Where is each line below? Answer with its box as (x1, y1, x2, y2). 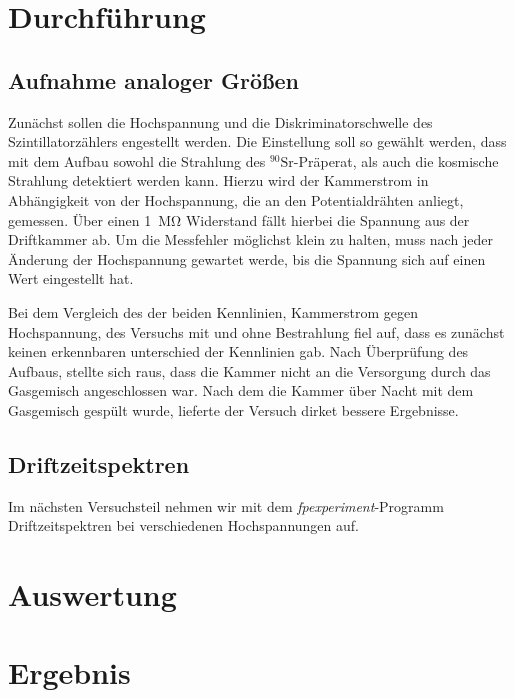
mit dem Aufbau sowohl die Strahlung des (8, 150, 266, 171)
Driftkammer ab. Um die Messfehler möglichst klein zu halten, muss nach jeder (8, 229, 493, 250)
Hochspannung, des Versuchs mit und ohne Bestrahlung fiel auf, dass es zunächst (8, 321, 505, 342)
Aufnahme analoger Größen (8, 64, 300, 95)
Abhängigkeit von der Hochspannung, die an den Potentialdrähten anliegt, (8, 189, 464, 210)
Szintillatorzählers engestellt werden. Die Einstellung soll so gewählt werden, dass (8, 131, 507, 152)
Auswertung (8, 574, 177, 615)
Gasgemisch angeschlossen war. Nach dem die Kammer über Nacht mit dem (8, 380, 474, 401)
